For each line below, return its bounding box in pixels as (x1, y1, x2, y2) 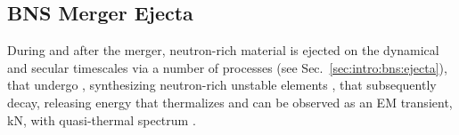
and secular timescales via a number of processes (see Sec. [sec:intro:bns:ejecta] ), (7, 58, 447, 76)
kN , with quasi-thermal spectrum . (7, 110, 196, 129)
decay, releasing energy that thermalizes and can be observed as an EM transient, (7, 92, 453, 111)
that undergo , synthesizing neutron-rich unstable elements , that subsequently (7, 75, 437, 94)
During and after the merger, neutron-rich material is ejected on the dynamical (7, 41, 439, 60)
